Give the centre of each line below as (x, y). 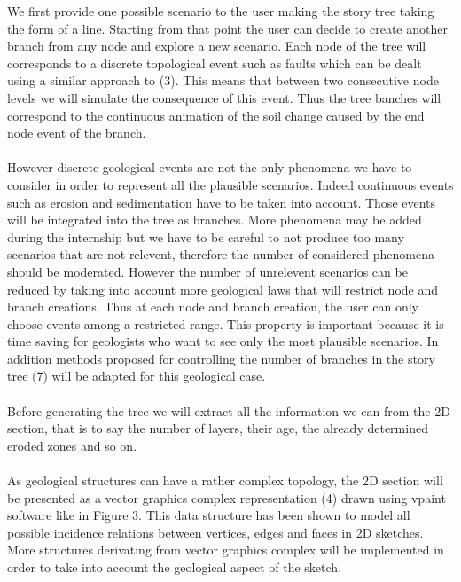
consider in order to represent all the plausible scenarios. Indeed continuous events (230, 184)
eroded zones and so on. (72, 445)
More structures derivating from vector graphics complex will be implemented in (226, 550)
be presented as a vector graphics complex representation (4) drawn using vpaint (227, 497)
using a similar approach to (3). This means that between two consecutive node (223, 80)
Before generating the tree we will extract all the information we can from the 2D (229, 410)
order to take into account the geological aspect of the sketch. (175, 567)
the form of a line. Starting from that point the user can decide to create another (227, 28)
